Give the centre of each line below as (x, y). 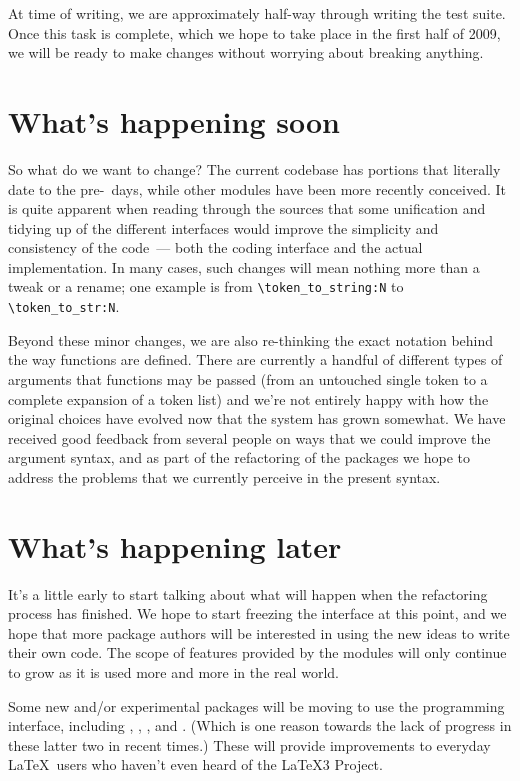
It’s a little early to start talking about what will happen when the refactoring (248, 593)
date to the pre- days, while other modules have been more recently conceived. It (257, 188)
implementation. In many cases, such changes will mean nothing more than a (244, 266)
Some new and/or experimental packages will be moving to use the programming (256, 705)
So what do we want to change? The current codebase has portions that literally (254, 168)
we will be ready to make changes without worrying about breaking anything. (246, 52)
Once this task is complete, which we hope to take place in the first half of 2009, (254, 32)
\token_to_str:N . (64, 306)
